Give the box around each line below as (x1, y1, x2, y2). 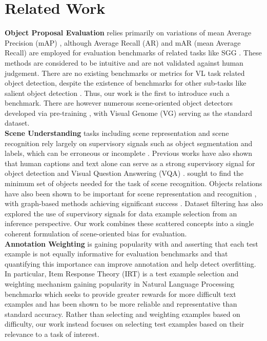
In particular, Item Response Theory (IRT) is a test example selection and (5, 268, 239, 279)
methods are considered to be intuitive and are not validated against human (5, 57, 243, 68)
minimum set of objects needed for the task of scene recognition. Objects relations (5, 178, 262, 189)
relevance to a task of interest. (5, 328, 99, 339)
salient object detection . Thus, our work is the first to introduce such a (5, 87, 230, 98)
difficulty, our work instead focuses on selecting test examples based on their (5, 318, 244, 329)
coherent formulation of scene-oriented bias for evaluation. (5, 228, 187, 238)
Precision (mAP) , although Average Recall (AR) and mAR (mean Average (5, 37, 241, 48)
